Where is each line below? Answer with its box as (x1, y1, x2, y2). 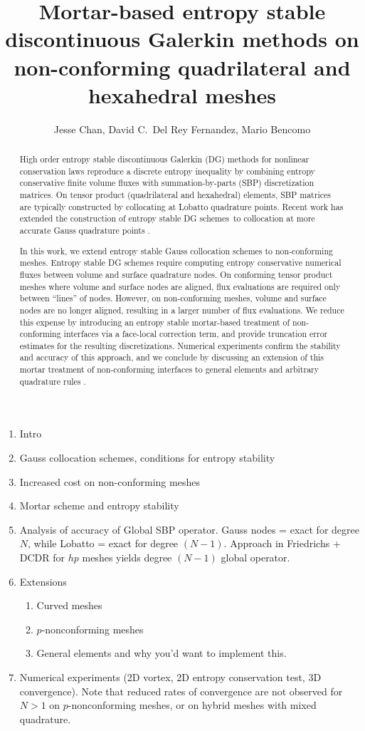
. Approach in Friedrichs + (223, 536, 341, 551)
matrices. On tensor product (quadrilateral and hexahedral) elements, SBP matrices (19, 189, 331, 201)
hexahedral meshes (88, 80, 277, 109)
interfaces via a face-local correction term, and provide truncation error (63, 328, 328, 340)
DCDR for (19, 550, 65, 564)
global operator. (221, 550, 290, 564)
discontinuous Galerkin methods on (5, 24, 359, 53)
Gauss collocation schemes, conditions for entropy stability (19, 450, 275, 465)
